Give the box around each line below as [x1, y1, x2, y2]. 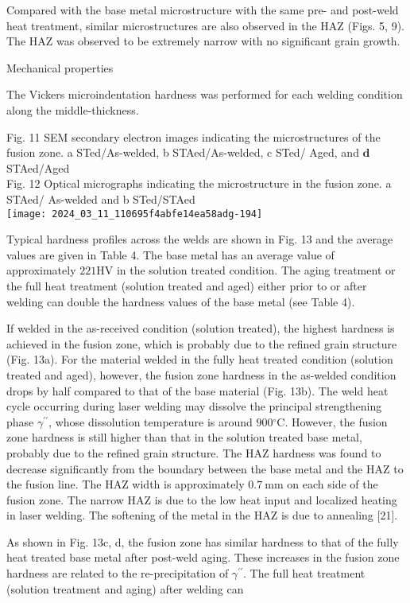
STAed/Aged [6, 159, 70, 176]
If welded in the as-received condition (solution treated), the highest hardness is [6, 320, 395, 337]
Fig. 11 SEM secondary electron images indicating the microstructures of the [6, 128, 381, 145]
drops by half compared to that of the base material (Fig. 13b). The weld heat [6, 382, 389, 399]
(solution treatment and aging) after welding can [6, 580, 244, 597]
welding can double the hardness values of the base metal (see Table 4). [6, 293, 355, 309]
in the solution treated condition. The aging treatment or [116, 262, 396, 278]
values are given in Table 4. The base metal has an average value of [6, 246, 335, 263]
